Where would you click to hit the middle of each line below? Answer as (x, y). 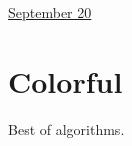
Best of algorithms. (66, 128)
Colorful (65, 80)
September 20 (50, 12)
